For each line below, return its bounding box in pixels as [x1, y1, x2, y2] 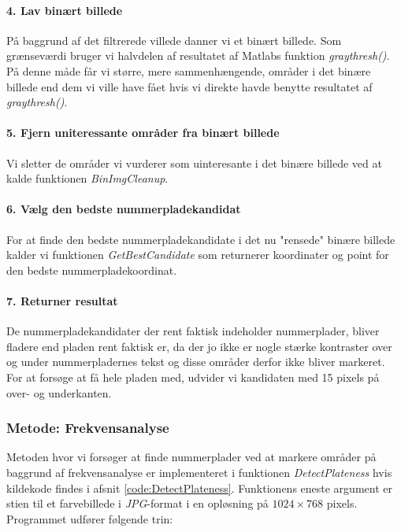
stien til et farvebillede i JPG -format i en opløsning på [6, 495, 269, 512]
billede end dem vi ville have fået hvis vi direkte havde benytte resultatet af [6, 78, 373, 94]
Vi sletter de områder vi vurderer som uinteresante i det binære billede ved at [6, 154, 382, 171]
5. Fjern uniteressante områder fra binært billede [6, 124, 280, 141]
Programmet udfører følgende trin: [6, 510, 173, 526]
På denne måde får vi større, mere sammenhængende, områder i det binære [6, 62, 371, 79]
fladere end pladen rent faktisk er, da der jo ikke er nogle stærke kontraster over [6, 338, 392, 354]
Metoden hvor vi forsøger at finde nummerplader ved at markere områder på [6, 449, 377, 465]
